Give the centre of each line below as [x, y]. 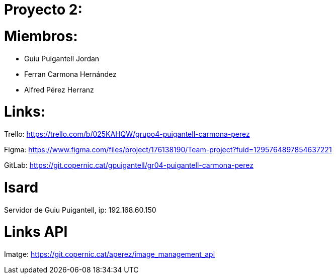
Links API [36, 232]
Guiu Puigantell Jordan [62, 58]
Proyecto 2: [43, 10]
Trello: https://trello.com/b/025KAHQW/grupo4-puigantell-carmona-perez [127, 134]
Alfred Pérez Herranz [59, 89]
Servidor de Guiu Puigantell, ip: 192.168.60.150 [80, 210]
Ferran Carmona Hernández [70, 74]
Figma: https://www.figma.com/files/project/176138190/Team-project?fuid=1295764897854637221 [168, 150]
